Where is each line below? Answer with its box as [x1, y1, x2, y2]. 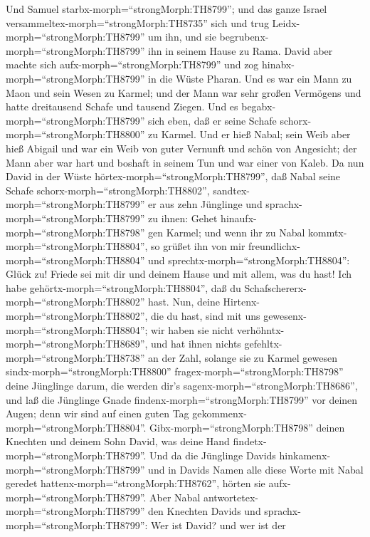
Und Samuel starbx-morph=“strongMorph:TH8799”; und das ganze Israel [6, 1, 327, 16]
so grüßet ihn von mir [151, 239, 245, 254]
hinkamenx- [279, 448, 331, 462]
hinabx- [262, 57, 295, 72]
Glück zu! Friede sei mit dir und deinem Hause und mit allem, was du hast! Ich [6, 266, 351, 281]
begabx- [241, 99, 276, 114]
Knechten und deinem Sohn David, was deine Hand [6, 434, 230, 449]
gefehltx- [244, 336, 282, 351]
